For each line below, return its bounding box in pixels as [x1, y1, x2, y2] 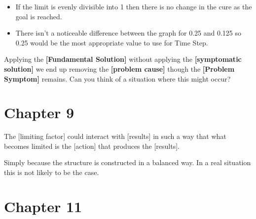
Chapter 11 [4, 196, 82, 216]
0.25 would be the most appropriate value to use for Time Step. [15, 37, 208, 47]
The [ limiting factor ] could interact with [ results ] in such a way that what [4, 131, 226, 141]
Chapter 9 [4, 102, 74, 123]
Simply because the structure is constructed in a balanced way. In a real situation [4, 157, 251, 168]
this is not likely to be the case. [4, 167, 99, 177]
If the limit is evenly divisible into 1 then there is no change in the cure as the [15, 1, 252, 11]
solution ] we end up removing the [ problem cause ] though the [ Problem [4, 63, 235, 74]
